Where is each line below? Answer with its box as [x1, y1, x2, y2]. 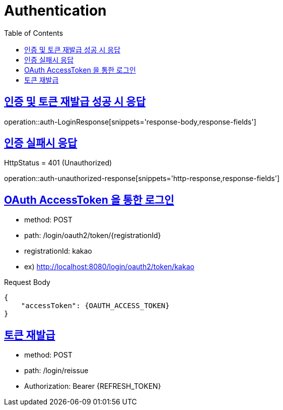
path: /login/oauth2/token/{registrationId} [24, 231, 161, 240]
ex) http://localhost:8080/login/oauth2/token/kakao [24, 262, 194, 271]
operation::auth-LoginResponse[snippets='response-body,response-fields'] [4, 117, 256, 126]
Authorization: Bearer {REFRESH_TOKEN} [24, 382, 161, 391]
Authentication [4, 2, 107, 19]
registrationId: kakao [24, 247, 92, 256]
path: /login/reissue [24, 366, 89, 375]
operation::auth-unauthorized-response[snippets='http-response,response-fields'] [4, 174, 280, 183]
